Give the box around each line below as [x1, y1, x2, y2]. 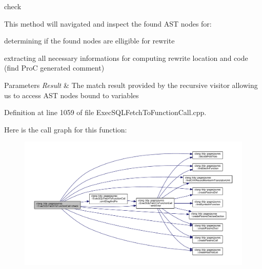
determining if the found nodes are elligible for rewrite [4, 35, 175, 46]
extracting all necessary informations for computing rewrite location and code [4, 52, 248, 63]
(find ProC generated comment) [4, 62, 105, 73]
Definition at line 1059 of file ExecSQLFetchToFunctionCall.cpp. [4, 107, 207, 118]
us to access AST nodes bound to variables [4, 89, 139, 100]
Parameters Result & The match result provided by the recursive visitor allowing [4, 79, 258, 90]
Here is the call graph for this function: [4, 124, 127, 134]
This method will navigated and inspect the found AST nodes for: [4, 18, 212, 29]
